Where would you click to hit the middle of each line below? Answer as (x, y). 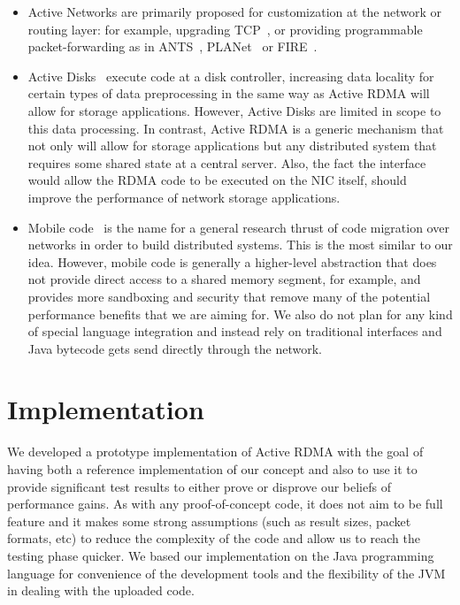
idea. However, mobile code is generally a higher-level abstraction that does (232, 261)
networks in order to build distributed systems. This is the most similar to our (240, 245)
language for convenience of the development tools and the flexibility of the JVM (226, 573)
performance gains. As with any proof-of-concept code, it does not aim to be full (225, 504)
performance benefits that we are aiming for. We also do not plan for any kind (240, 314)
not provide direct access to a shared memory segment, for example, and (224, 279)
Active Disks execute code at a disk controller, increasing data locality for (231, 76)
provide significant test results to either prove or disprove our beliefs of (199, 486)
